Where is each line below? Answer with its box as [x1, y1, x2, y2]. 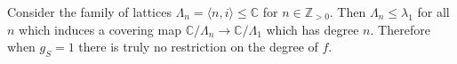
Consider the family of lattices [7, 3, 172, 20]
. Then [329, 3, 366, 20]
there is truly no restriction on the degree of [78, 37, 318, 56]
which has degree [266, 20, 359, 38]
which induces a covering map [19, 20, 181, 38]
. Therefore [370, 20, 430, 38]
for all [417, 3, 450, 20]
